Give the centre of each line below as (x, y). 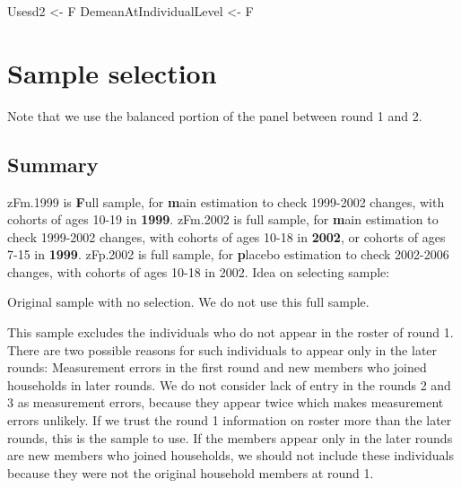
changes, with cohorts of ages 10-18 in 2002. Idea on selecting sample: (199, 271)
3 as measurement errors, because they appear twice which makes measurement (226, 402)
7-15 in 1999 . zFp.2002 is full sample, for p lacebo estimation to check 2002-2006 (228, 254)
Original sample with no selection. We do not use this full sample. (188, 302)
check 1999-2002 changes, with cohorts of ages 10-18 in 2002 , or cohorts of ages (226, 236)
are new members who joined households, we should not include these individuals (230, 455)
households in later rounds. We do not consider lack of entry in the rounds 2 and (229, 384)
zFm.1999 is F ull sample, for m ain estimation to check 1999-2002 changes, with (226, 201)
